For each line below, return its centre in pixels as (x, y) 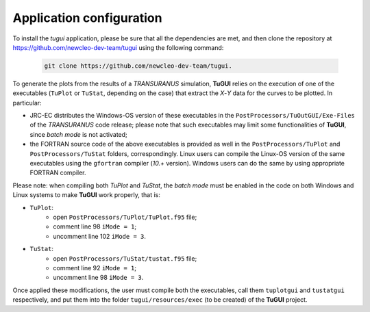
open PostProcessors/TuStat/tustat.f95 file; (125, 258)
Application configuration (87, 18)
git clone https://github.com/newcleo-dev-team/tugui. (138, 66)
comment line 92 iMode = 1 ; (95, 268)
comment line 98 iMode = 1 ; (95, 226)
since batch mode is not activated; (79, 134)
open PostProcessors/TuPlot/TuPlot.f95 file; (125, 217)
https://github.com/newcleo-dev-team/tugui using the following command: (118, 47)
